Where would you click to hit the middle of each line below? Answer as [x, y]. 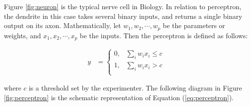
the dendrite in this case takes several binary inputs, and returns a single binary [123, 16]
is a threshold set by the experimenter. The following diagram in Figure [135, 88]
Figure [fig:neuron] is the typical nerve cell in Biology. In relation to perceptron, [123, 6]
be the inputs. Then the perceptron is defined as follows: [164, 35]
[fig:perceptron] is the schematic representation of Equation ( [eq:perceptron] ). [119, 97]
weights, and [23, 35]
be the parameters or [194, 25]
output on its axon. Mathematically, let [63, 25]
